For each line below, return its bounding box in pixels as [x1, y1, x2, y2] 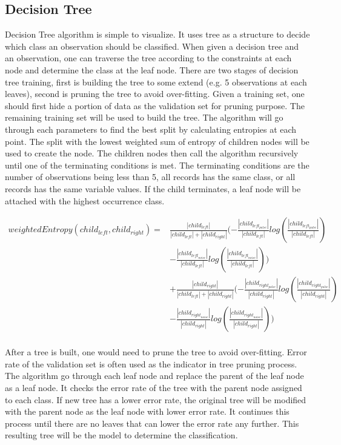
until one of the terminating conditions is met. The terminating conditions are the [5, 158, 310, 171]
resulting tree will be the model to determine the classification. [5, 429, 238, 441]
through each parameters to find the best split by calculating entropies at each [5, 122, 297, 135]
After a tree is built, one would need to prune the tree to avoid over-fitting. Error [5, 346, 307, 358]
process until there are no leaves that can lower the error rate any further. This [5, 417, 299, 429]
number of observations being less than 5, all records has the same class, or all [5, 170, 296, 183]
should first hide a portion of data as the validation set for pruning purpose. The [5, 99, 305, 112]
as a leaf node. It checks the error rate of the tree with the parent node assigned [5, 381, 302, 394]
